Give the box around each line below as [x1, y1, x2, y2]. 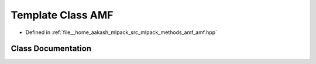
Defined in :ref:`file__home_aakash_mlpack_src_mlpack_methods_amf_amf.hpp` [25, 29, 218, 36]
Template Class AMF [11, 9, 114, 21]
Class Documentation [11, 44, 92, 54]
